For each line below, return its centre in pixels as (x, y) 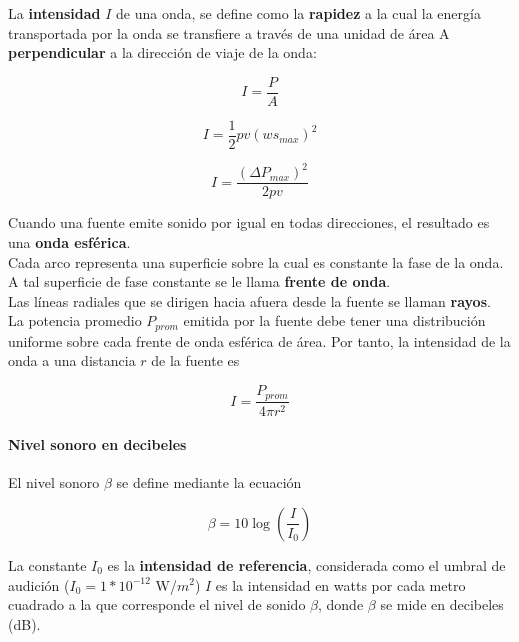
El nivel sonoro (54, 482)
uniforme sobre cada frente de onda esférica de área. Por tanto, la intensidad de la (259, 340)
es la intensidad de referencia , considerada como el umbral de (306, 564)
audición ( (39, 584)
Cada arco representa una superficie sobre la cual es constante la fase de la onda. (256, 261)
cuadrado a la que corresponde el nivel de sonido (157, 604)
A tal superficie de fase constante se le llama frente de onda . (199, 281)
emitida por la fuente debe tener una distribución (334, 320)
